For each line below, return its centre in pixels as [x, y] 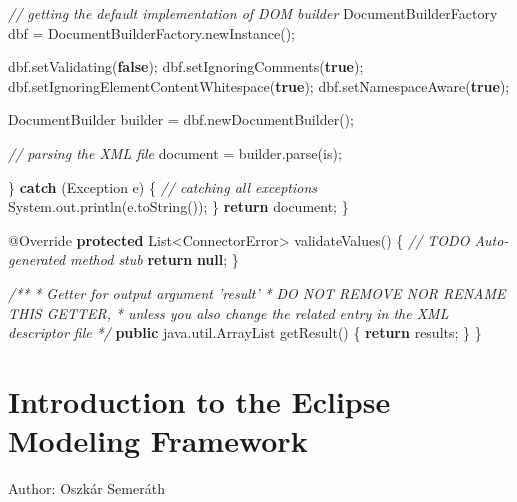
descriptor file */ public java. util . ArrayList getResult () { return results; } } [245, 332]
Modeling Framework [158, 440]
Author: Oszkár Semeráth [86, 488]
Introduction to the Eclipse [199, 400]
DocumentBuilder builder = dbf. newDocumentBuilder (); [181, 119]
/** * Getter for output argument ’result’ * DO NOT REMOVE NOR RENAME [257, 292]
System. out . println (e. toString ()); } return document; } [178, 206]
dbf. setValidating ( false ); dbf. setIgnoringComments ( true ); [186, 66]
